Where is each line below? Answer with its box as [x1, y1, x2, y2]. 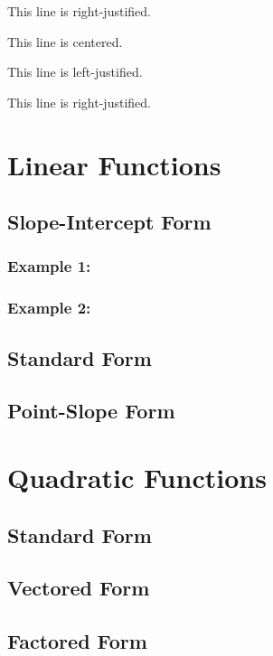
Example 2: [7, 296, 91, 319]
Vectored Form [7, 574, 150, 602]
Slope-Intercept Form [7, 208, 212, 236]
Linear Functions [7, 145, 221, 183]
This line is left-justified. [7, 62, 143, 81]
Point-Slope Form [7, 397, 175, 425]
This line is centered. [7, 32, 123, 51]
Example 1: [7, 255, 91, 277]
